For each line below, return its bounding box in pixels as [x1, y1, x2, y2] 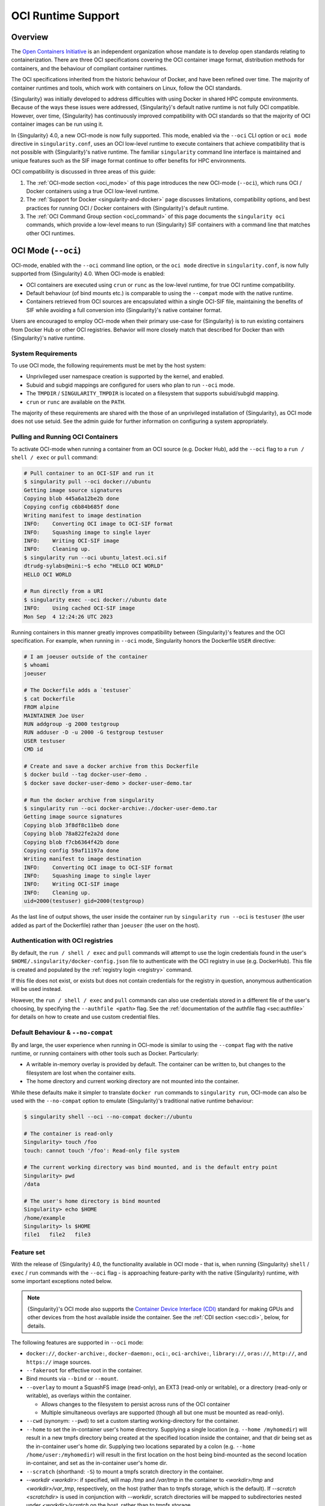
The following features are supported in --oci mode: [11, 1339, 144, 1346]
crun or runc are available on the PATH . [26, 398, 126, 405]
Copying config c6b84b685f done [23, 504, 120, 510]
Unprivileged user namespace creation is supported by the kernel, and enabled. [26, 373, 224, 380]
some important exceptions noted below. [11, 1277, 113, 1284]
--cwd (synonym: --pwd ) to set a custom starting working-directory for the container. [26, 1417, 240, 1425]
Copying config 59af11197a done [23, 847, 120, 854]
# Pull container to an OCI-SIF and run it [23, 470, 155, 476]
